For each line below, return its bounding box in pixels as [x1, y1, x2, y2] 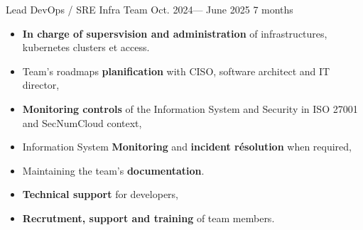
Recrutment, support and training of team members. [22, 210, 275, 225]
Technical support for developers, [22, 187, 178, 202]
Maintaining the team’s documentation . [22, 163, 205, 177]
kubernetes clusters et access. [22, 40, 150, 55]
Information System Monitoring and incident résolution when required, [22, 139, 352, 154]
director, [22, 77, 60, 92]
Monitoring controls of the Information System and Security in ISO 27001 [22, 101, 358, 116]
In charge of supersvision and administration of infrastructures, [22, 26, 327, 40]
